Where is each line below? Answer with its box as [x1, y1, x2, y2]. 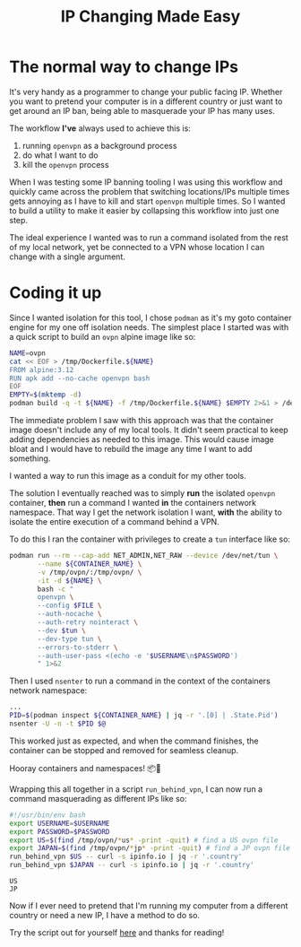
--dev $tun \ [37, 626, 87, 635]
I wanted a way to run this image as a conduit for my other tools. [9, 471, 246, 481]
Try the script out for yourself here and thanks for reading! [9, 927, 225, 938]
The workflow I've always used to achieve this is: [9, 123, 191, 134]
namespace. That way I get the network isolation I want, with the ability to [9, 507, 282, 517]
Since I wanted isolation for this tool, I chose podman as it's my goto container [9, 312, 293, 323]
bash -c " [37, 585, 74, 594]
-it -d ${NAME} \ [37, 576, 102, 585]
